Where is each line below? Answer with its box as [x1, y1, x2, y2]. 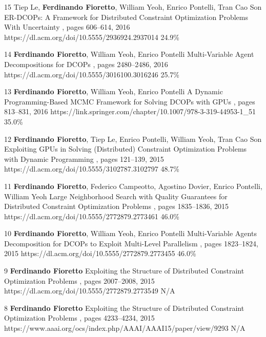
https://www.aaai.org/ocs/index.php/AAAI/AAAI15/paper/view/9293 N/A [4, 323, 245, 333]
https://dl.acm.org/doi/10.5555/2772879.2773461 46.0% [4, 210, 179, 221]
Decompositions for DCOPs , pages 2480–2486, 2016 [4, 58, 168, 69]
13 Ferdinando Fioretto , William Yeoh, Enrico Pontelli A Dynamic [4, 86, 223, 97]
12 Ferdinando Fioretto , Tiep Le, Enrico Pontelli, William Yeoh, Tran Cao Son [4, 133, 262, 144]
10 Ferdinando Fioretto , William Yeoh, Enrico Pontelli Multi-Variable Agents [4, 228, 257, 239]
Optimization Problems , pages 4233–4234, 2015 [4, 312, 155, 323]
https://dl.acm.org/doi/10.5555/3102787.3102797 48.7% [4, 163, 179, 174]
